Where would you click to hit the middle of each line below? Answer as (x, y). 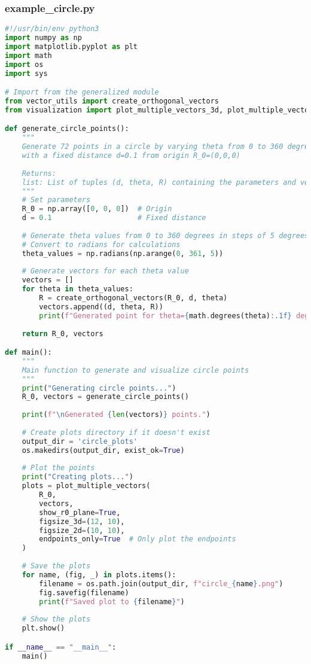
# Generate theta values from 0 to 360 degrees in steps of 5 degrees (165, 235)
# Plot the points (58, 468)
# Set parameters (56, 200)
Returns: (39, 173)
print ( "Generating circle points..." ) (99, 388)
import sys (26, 73)
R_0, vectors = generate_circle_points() (105, 397)
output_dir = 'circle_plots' (80, 441)
